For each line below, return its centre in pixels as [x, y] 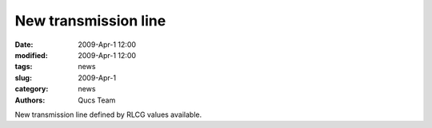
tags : [24, 67]
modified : [31, 55]
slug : [23, 78]
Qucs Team [97, 100]
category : [32, 89]
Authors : [30, 100]
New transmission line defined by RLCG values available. [108, 114]
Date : [24, 45]
